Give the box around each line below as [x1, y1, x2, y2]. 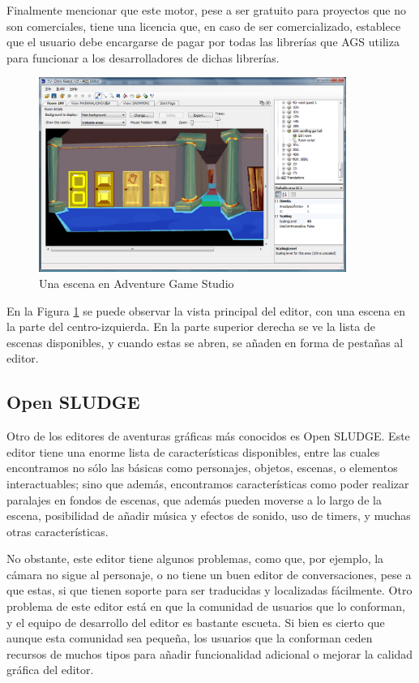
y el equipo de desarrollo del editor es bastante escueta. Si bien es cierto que [6, 613, 385, 630]
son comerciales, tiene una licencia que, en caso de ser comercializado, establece [6, 17, 401, 34]
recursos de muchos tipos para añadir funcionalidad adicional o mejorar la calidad [6, 645, 413, 662]
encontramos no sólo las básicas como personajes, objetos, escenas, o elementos [6, 459, 398, 476]
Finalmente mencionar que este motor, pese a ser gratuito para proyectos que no [6, 2, 407, 18]
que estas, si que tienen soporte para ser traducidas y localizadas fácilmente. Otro [6, 582, 413, 599]
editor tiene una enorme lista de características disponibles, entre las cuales [6, 443, 380, 460]
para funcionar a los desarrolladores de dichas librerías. [6, 49, 280, 66]
